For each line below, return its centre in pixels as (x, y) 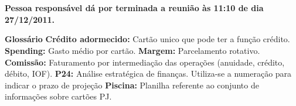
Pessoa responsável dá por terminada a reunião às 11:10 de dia (134, 8)
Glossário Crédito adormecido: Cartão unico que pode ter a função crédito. (147, 39)
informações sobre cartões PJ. (58, 96)
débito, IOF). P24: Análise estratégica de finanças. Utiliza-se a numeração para (148, 73)
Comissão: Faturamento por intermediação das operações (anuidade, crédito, (145, 62)
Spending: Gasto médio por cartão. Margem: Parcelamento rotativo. (132, 50)
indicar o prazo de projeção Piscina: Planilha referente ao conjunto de (132, 85)
